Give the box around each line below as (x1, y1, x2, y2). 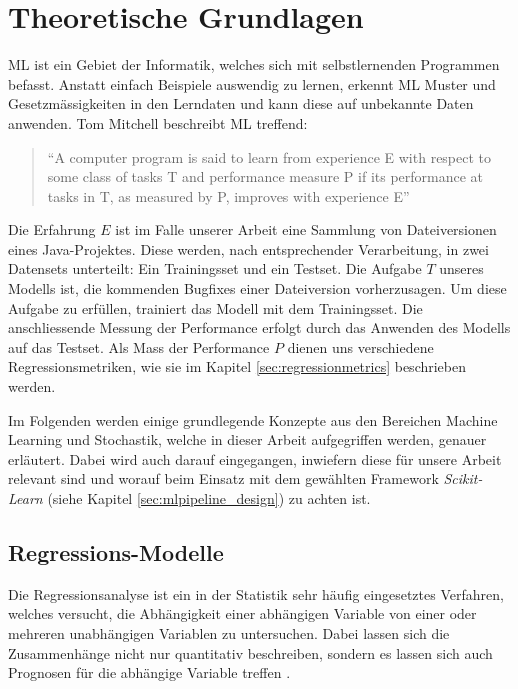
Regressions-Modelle (8, 536, 224, 567)
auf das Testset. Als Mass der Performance (8, 336, 270, 357)
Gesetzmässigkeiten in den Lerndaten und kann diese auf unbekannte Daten (8, 93, 474, 114)
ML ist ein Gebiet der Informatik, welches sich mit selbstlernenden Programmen (8, 54, 500, 75)
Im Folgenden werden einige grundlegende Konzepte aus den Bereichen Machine (8, 409, 498, 430)
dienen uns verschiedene (287, 336, 434, 357)
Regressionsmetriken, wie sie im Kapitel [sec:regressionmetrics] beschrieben (8, 356, 467, 377)
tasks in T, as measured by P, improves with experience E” (47, 185, 410, 206)
